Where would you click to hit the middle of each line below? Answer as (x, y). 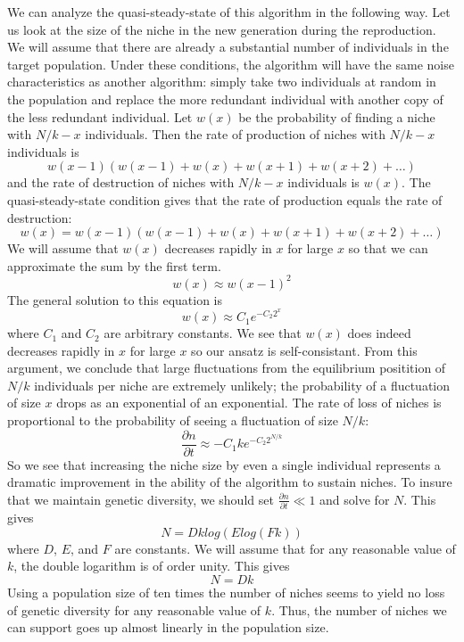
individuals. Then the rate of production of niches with (235, 134)
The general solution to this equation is (115, 299)
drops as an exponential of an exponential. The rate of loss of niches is (249, 403)
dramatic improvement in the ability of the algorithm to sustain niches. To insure (230, 482)
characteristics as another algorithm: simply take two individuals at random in (222, 82)
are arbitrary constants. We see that (203, 333)
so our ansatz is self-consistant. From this (304, 350)
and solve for (355, 499)
